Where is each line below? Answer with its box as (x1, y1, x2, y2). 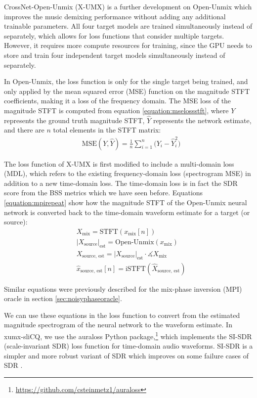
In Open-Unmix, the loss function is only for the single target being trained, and (4, 76, 248, 87)
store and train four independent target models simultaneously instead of (4, 49, 225, 60)
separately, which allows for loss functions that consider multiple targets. (4, 30, 224, 41)
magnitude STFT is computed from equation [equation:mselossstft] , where (4, 105, 229, 115)
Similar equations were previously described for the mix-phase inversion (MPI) (4, 283, 242, 294)
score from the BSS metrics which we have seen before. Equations (4, 187, 203, 198)
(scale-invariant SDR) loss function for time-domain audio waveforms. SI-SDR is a (4, 341, 253, 351)
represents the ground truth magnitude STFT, (4, 115, 145, 125)
